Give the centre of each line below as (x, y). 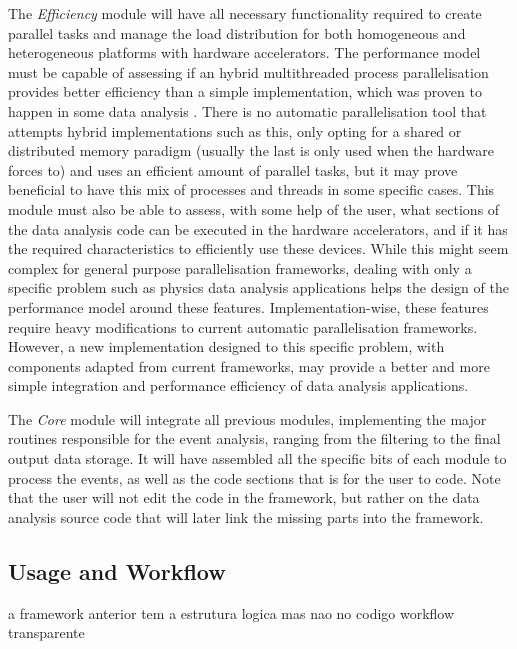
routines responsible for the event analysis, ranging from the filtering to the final (254, 438)
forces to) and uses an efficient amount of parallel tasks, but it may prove (233, 169)
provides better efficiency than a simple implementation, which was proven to (245, 91)
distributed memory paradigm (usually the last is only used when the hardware (251, 150)
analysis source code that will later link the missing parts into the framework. (246, 516)
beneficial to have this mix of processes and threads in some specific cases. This (251, 189)
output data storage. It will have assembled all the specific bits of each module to (257, 458)
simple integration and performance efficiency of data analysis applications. (238, 385)
